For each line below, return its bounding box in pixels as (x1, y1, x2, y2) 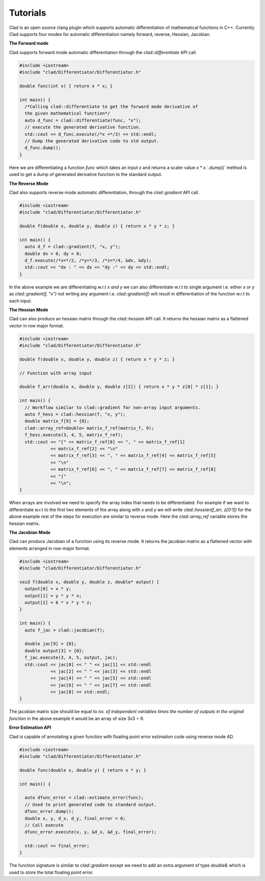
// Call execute (25, 822, 64, 828)
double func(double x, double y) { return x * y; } (19, 767, 147, 773)
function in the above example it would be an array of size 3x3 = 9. (9, 715, 144, 721)
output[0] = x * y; (25, 586, 72, 592)
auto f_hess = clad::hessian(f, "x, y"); (25, 412, 126, 417)
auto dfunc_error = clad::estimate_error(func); (25, 795, 144, 800)
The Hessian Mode (9, 307, 49, 313)
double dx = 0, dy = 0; (25, 251, 82, 256)
